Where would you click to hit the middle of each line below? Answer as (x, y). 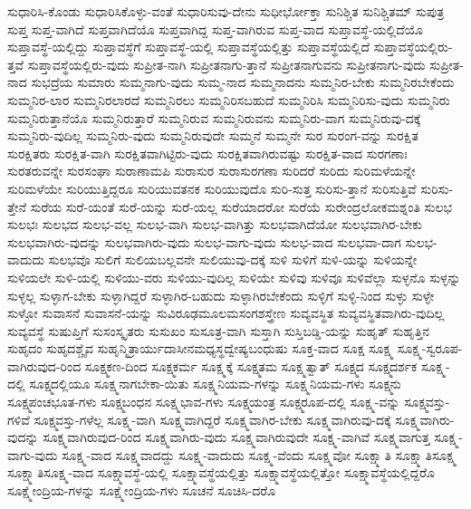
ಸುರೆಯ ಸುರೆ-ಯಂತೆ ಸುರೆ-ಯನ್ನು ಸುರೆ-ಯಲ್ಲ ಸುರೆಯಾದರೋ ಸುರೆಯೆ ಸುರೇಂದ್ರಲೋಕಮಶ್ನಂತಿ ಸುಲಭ (241, 206)
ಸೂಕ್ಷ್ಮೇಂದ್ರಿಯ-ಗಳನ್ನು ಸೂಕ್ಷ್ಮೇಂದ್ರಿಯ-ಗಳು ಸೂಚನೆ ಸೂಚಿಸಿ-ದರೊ (142, 490)
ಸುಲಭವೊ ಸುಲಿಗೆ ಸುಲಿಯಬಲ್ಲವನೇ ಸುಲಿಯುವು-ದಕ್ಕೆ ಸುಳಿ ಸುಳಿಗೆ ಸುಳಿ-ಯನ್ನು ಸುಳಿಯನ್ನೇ (233, 259)
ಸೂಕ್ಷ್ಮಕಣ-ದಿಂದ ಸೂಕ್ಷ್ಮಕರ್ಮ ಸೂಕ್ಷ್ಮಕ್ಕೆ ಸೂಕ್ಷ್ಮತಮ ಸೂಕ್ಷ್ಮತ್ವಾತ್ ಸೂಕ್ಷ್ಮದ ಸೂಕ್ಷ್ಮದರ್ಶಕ (251, 365)
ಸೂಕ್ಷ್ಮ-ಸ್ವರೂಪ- (430, 348)
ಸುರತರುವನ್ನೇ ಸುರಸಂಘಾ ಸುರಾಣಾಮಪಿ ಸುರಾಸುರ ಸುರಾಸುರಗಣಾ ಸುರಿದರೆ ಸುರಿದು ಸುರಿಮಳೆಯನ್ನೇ (211, 171)
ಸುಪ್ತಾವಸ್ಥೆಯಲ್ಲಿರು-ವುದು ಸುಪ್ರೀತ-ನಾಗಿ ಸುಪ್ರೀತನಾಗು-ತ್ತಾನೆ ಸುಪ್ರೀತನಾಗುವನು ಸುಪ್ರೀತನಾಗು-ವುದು (226, 64)
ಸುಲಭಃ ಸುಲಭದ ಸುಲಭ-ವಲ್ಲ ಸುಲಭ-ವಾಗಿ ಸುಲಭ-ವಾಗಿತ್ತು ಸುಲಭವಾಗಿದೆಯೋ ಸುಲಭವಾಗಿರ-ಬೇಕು (215, 224)
